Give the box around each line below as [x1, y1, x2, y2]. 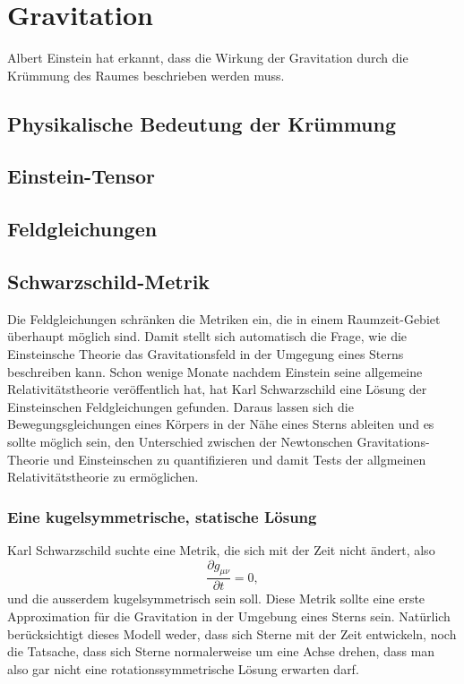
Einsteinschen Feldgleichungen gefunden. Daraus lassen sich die [7, 397, 354, 415]
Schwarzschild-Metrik [7, 268, 211, 295]
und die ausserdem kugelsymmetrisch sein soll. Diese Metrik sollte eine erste [7, 589, 425, 608]
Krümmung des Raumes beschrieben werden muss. [7, 65, 285, 84]
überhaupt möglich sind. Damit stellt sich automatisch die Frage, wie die [7, 327, 408, 346]
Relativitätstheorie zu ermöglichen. [7, 467, 199, 486]
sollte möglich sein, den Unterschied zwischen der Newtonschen [7, 432, 353, 451]
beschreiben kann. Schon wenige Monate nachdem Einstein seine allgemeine [7, 362, 423, 380]
